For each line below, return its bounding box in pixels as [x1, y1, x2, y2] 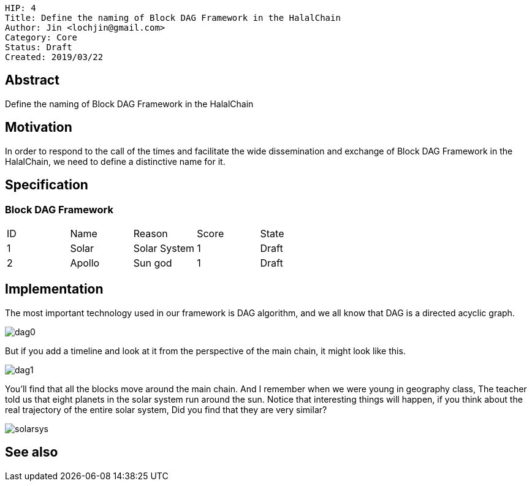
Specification [5, 177, 88, 193]
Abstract [5, 72, 59, 88]
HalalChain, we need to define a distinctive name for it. [5, 156, 226, 167]
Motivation [5, 120, 72, 135]
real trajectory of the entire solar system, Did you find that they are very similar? [5, 404, 327, 415]
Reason [133, 227, 168, 240]
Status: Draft [5, 42, 72, 52]
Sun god [133, 256, 172, 269]
